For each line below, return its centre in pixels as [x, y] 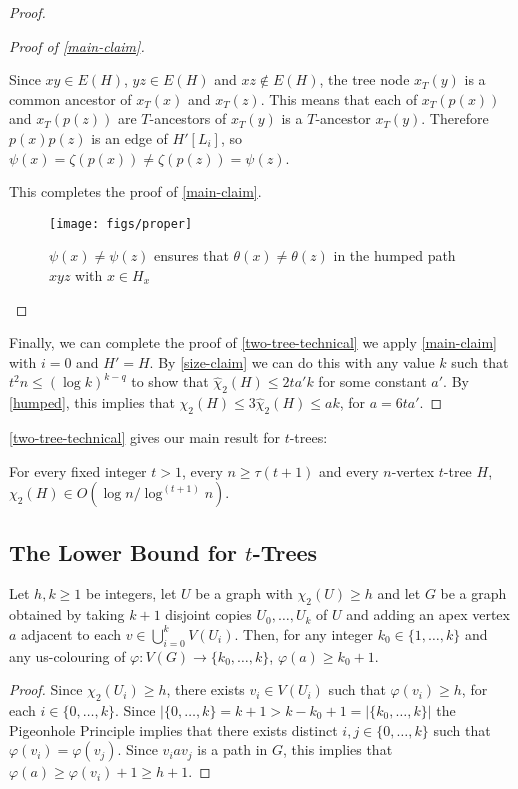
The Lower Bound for [123, 551]
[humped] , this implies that [92, 402]
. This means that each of [339, 98]
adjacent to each [71, 633]
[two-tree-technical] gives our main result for [144, 436]
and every [349, 470]
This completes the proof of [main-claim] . [135, 191]
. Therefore [455, 118]
